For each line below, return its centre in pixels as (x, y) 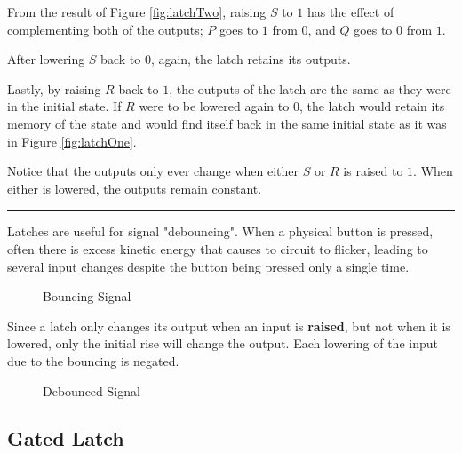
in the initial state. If (64, 106)
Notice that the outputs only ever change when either (153, 171)
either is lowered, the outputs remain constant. (135, 188)
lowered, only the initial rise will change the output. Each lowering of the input (223, 343)
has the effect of (350, 12)
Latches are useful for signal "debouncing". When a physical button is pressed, (220, 231)
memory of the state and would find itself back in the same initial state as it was (227, 123)
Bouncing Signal (87, 296)
